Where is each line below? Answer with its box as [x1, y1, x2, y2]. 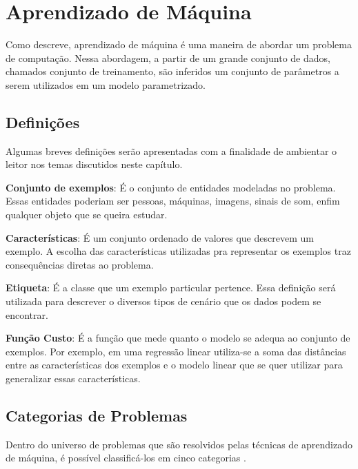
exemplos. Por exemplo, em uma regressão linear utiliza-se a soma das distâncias [6, 344, 346, 358]
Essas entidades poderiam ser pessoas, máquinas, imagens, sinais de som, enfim [6, 194, 340, 208]
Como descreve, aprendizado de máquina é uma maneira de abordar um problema [6, 37, 352, 52]
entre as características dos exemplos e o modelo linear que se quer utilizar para [6, 357, 343, 372]
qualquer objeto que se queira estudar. [6, 207, 168, 222]
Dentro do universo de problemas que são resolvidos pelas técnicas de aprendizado [6, 437, 352, 451]
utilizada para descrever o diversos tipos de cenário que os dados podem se [6, 294, 321, 309]
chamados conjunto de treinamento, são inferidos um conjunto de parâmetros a [6, 64, 339, 79]
